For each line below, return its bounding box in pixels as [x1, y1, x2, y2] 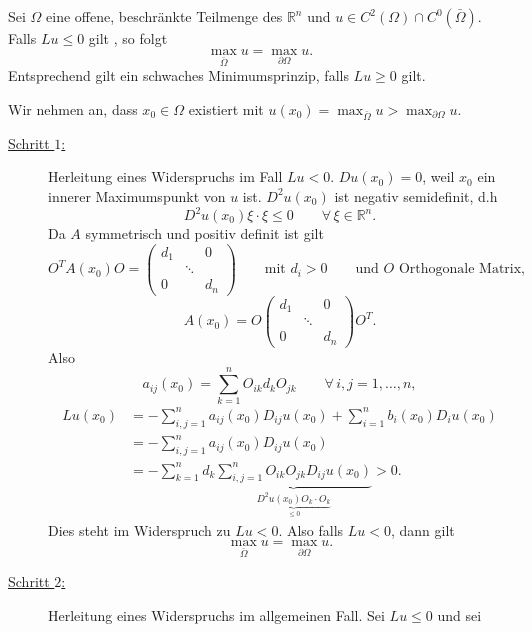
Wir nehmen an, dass [8, 98, 138, 119]
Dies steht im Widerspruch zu [48, 519, 231, 540]
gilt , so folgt [88, 28, 168, 48]
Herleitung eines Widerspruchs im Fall [48, 166, 283, 187]
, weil [422, 166, 455, 187]
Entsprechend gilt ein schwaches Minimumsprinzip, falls [8, 65, 349, 86]
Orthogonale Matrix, [398, 262, 525, 277]
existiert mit [188, 98, 264, 119]
